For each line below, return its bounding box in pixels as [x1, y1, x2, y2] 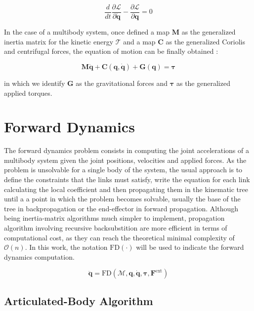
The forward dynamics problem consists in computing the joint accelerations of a [4, 145, 249, 155]
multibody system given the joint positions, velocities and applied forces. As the [4, 155, 247, 165]
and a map [123, 36, 156, 46]
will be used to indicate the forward [136, 242, 244, 252]
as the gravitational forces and [76, 78, 168, 88]
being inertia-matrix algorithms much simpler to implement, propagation [4, 213, 225, 223]
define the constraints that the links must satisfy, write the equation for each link [4, 174, 250, 184]
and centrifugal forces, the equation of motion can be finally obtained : [4, 46, 218, 56]
